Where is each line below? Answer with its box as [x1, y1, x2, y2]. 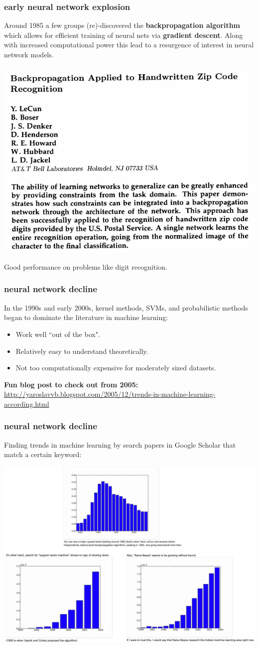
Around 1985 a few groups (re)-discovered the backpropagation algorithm [4, 20, 241, 30]
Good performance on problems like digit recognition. [4, 261, 167, 272]
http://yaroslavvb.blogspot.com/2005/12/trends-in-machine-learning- [4, 389, 216, 399]
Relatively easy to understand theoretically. [15, 345, 148, 356]
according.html [4, 398, 49, 409]
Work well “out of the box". [15, 328, 100, 339]
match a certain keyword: [4, 449, 82, 460]
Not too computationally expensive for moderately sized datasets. [15, 362, 216, 373]
